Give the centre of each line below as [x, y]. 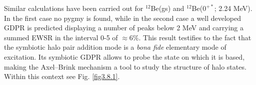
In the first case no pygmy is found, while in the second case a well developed [123, 18]
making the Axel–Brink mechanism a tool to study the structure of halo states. [125, 66]
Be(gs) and [167, 8]
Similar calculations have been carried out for [74, 8]
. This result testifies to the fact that [195, 37]
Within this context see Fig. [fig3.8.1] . [62, 76]
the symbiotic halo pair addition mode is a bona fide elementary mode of [115, 47]
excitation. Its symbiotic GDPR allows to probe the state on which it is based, [124, 56]
